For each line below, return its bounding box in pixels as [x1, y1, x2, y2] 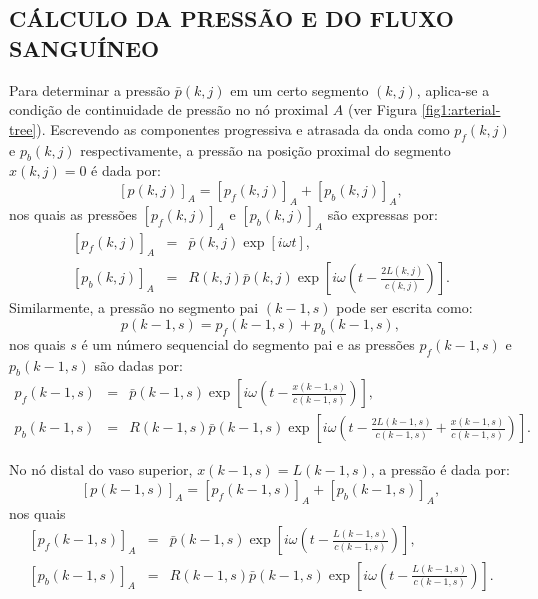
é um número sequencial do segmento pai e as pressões [81, 333, 415, 354]
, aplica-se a [416, 79, 490, 100]
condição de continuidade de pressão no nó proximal [9, 99, 329, 120]
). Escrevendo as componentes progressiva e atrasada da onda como [36, 118, 450, 139]
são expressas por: [327, 203, 438, 224]
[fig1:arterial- [421, 99, 501, 120]
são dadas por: [94, 354, 183, 375]
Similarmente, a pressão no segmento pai [9, 297, 259, 318]
